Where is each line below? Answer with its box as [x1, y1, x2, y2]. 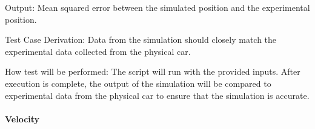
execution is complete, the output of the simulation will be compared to [5, 77, 271, 89]
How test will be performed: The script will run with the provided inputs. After [5, 65, 300, 78]
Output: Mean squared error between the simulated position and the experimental [5, 1, 310, 13]
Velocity [5, 112, 40, 125]
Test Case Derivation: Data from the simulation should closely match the [5, 33, 277, 46]
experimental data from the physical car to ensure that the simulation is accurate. [5, 89, 310, 101]
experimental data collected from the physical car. [5, 45, 191, 57]
